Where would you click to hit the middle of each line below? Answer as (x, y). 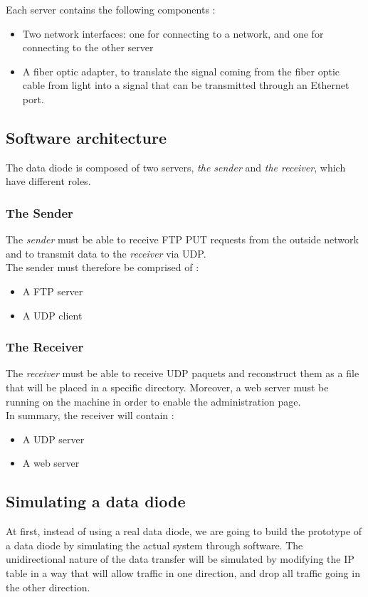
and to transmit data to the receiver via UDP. (106, 253)
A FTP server (53, 291)
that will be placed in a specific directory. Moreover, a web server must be (167, 387)
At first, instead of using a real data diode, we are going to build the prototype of (184, 531)
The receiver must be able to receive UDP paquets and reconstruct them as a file (183, 373)
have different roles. (48, 181)
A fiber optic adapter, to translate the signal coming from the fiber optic (181, 71)
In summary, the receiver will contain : (90, 415)
